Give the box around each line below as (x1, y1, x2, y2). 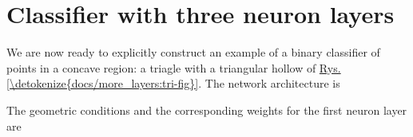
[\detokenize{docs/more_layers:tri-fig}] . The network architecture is (6, 75, 340, 92)
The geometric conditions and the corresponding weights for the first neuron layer (6, 101, 407, 118)
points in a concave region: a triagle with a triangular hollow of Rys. (6, 59, 341, 76)
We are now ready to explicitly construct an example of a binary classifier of (6, 44, 380, 61)
